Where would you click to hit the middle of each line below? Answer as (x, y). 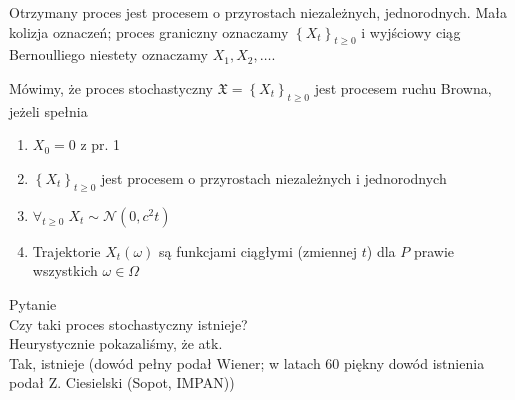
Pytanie (33, 303)
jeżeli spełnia (48, 110)
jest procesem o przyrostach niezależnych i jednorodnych (274, 177)
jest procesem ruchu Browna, (403, 87)
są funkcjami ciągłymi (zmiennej (258, 250)
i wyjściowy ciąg (411, 31)
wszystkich (65, 270)
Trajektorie (66, 250)
